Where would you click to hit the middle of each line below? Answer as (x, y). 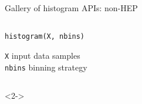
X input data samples (43, 56)
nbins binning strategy (46, 67)
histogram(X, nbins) (45, 36)
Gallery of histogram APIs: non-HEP (71, 8)
